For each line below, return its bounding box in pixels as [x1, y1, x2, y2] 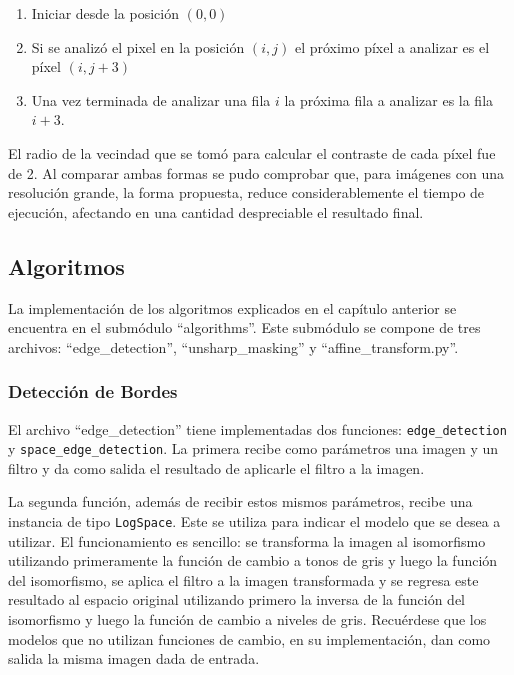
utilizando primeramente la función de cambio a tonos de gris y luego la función [8, 550, 498, 571]
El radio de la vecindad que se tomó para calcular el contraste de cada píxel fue [8, 142, 496, 163]
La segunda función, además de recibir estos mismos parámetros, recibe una [8, 491, 473, 512]
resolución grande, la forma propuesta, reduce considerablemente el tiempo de [8, 182, 485, 203]
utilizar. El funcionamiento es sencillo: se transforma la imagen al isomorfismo [8, 530, 486, 551]
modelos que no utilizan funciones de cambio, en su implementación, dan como [8, 628, 491, 649]
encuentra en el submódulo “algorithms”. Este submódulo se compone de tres [8, 317, 481, 338]
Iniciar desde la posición [31, 3, 179, 23]
